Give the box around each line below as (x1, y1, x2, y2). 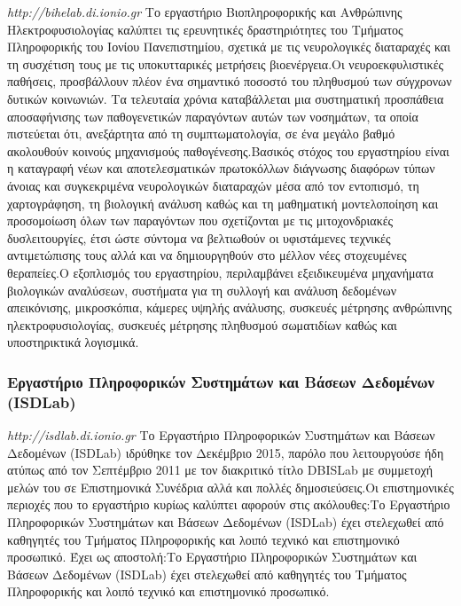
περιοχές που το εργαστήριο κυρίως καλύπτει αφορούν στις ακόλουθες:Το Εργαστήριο (7, 495, 450, 514)
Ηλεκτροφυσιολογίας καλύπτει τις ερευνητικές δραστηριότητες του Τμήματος (7, 20, 403, 38)
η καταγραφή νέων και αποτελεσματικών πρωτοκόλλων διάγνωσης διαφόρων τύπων (7, 159, 435, 177)
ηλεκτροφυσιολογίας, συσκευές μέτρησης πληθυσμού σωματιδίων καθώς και (7, 315, 397, 334)
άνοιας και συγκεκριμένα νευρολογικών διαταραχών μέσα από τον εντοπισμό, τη (7, 176, 419, 194)
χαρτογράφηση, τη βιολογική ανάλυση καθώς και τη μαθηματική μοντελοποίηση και (7, 193, 439, 212)
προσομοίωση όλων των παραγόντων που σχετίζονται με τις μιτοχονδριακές (7, 211, 394, 230)
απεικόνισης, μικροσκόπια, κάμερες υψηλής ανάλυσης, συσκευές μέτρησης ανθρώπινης (7, 298, 452, 317)
